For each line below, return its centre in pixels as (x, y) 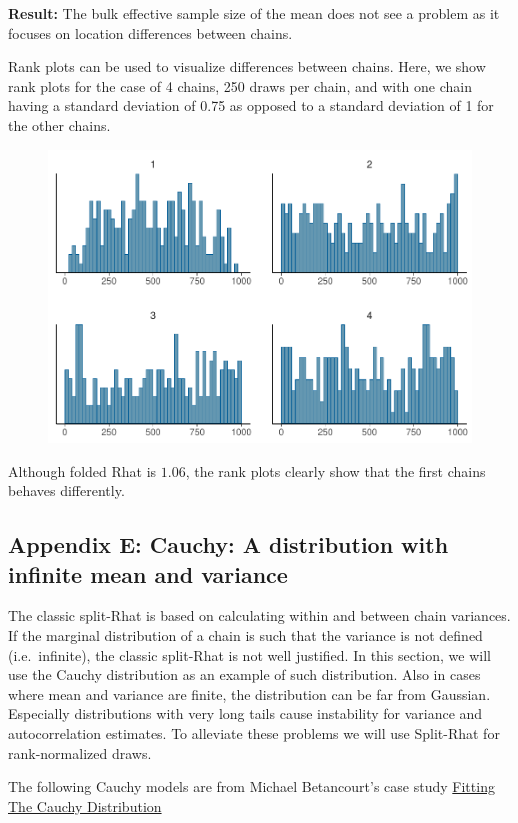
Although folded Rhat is (82, 470)
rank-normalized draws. (80, 752)
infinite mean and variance (148, 573)
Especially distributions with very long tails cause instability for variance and (245, 713)
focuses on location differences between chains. (150, 32)
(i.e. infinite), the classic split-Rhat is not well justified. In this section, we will (249, 654)
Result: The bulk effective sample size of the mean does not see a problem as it (254, 13)
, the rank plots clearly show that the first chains (335, 470)
